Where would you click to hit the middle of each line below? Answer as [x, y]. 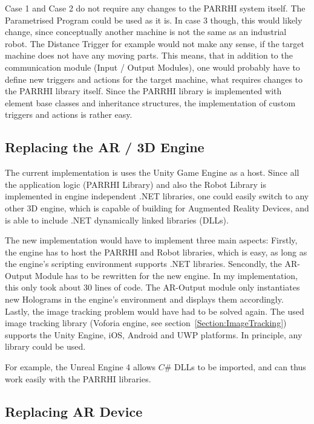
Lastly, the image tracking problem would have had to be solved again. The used [155, 311]
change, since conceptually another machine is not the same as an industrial [146, 32]
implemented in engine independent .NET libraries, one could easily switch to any [157, 196]
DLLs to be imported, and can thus [240, 367]
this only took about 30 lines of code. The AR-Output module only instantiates [152, 287]
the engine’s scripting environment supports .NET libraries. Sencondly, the [143, 264]
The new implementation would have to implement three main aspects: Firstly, [151, 240]
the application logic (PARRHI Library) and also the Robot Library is [136, 184]
